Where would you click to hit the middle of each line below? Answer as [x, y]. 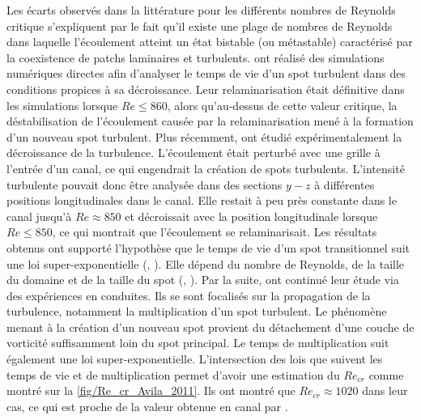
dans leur [385, 390]
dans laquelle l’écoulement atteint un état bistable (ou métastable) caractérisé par [210, 42]
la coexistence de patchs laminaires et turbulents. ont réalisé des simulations [196, 57]
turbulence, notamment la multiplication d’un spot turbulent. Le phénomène [197, 311]
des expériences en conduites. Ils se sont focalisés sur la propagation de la [189, 295]
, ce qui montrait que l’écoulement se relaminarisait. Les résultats [215, 232]
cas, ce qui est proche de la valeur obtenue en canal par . [147, 406]
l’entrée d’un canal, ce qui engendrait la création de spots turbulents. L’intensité [206, 168]
